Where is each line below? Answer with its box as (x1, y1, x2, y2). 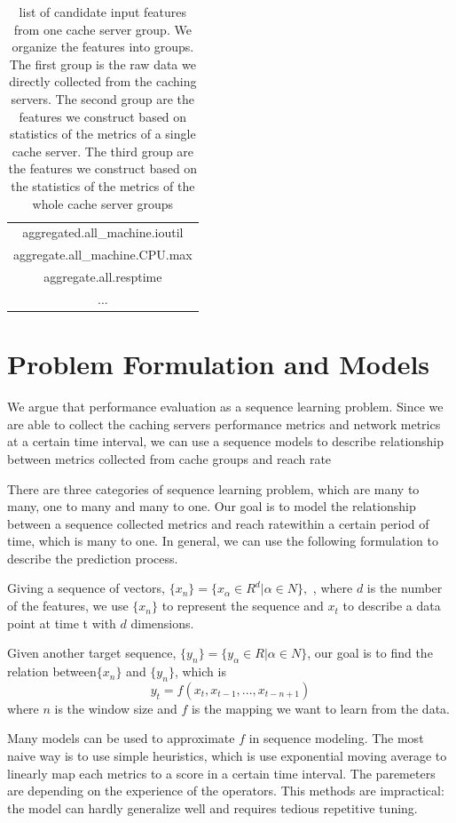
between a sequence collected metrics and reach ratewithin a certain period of (7, 514, 429, 532)
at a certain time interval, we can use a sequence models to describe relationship (7, 432, 444, 451)
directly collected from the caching (9, 72, 197, 91)
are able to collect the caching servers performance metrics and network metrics (7, 414, 441, 433)
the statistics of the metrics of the (11, 176, 195, 195)
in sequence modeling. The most (248, 729, 424, 747)
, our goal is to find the (307, 643, 433, 662)
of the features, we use (7, 596, 129, 615)
